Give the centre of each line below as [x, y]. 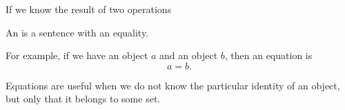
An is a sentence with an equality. [77, 32]
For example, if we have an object [77, 55]
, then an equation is [268, 55]
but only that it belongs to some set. [83, 99]
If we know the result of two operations [89, 9]
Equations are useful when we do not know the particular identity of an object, [173, 85]
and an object [189, 55]
